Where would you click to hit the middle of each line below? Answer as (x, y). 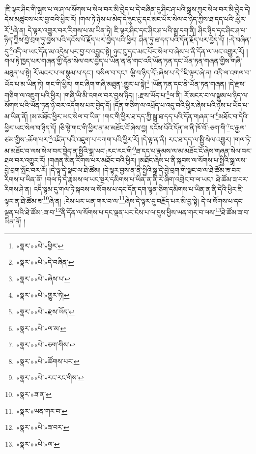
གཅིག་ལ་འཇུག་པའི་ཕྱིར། (33, 95)
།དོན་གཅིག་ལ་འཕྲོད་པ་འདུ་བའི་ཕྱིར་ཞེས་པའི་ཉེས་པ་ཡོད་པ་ (181, 105)
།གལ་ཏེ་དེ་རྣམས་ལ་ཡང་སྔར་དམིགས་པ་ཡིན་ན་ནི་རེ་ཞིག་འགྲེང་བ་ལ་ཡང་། (129, 179)
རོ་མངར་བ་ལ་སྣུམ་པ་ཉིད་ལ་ (216, 95)
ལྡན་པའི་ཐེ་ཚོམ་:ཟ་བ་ (30, 212)
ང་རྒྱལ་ (238, 128)
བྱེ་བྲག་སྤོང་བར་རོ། (26, 169)
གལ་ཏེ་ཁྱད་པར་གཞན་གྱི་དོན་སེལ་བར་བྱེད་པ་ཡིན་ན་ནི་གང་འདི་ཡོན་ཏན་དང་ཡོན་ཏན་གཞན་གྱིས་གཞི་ (123, 61)
